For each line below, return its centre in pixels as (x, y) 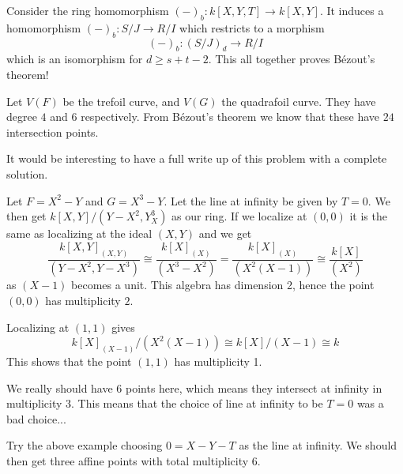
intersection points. (53, 132)
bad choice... (36, 418)
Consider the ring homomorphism (88, 10)
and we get (225, 233)
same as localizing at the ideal (79, 233)
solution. (27, 173)
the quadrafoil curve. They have (299, 101)
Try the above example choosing (85, 445)
